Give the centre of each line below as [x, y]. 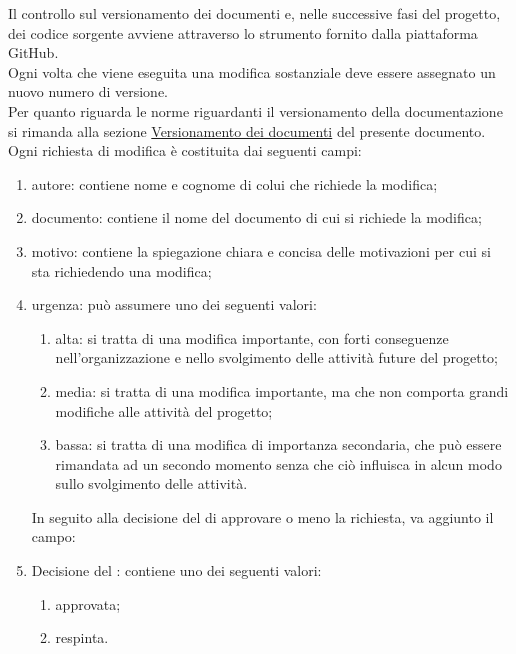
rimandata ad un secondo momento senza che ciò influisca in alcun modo [278, 463]
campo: [53, 536]
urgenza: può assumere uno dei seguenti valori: [174, 304]
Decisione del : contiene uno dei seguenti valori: [176, 570]
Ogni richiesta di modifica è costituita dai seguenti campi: [185, 150]
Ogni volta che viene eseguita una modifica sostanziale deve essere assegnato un [252, 71]
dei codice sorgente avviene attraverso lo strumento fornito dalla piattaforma [243, 32]
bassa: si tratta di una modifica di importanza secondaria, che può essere [278, 444]
